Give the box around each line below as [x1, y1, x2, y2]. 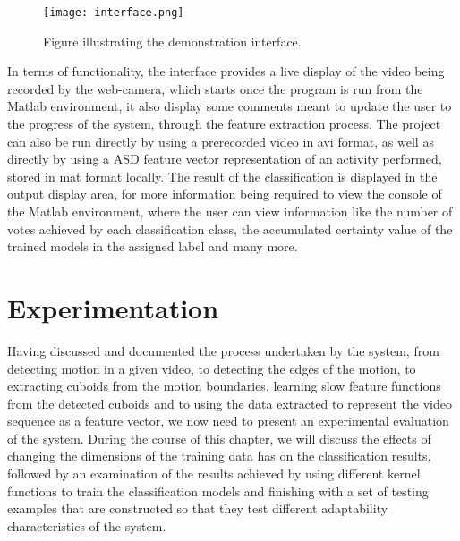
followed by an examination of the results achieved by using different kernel [7, 464, 421, 483]
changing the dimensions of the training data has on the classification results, [7, 446, 431, 465]
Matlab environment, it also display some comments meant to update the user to [7, 97, 452, 115]
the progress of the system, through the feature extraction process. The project [7, 114, 441, 133]
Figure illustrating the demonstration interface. [43, 31, 302, 50]
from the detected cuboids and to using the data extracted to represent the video [7, 393, 452, 412]
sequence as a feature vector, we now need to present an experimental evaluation [7, 411, 449, 430]
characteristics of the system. [7, 516, 166, 535]
